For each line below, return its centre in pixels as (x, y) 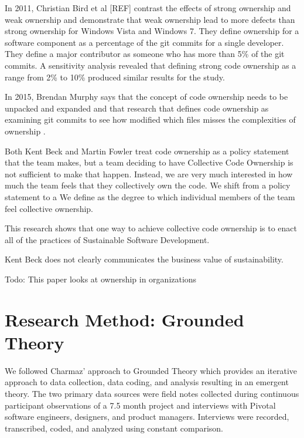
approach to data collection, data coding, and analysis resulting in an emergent (147, 382)
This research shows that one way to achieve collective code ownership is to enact (151, 228)
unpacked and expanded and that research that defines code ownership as (137, 108)
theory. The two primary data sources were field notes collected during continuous (152, 393)
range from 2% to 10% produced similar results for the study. (115, 77)
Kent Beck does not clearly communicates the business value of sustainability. (144, 259)
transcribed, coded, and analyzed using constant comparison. (114, 428)
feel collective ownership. (49, 208)
